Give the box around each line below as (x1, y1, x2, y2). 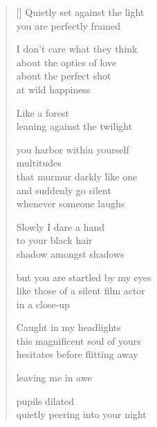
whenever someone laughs (16, 196, 125, 211)
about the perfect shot (16, 68, 111, 83)
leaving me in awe (16, 370, 92, 385)
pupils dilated (16, 393, 75, 408)
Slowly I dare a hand (16, 219, 105, 234)
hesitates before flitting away (16, 347, 138, 361)
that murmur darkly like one (16, 169, 138, 183)
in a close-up (16, 296, 70, 311)
